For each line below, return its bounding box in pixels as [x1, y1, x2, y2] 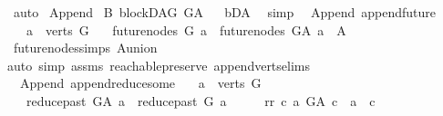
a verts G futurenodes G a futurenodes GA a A [26, 20, 346, 39]
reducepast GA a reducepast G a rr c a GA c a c [26, 91, 376, 110]
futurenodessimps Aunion [13, 38, 158, 57]
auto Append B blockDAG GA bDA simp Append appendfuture [13, 3, 436, 21]
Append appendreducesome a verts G [19, 73, 262, 92]
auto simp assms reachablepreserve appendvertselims [7, 55, 311, 74]
